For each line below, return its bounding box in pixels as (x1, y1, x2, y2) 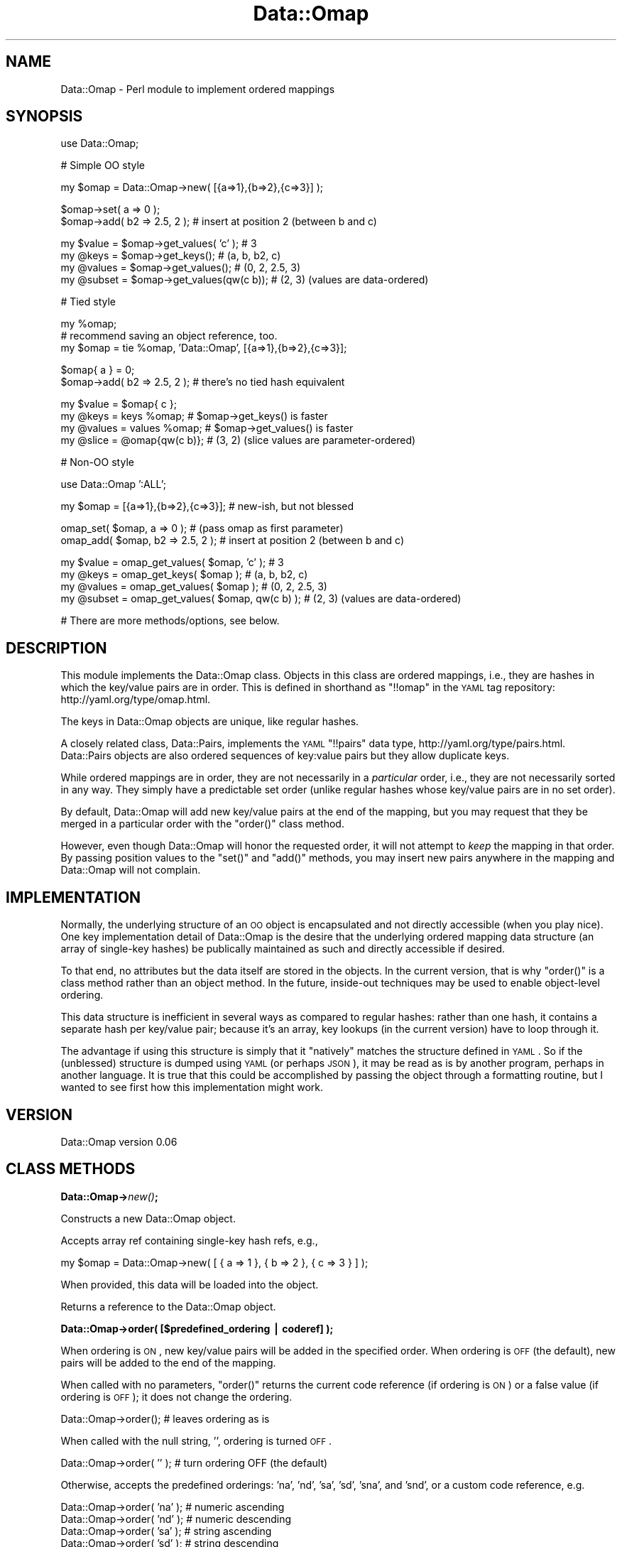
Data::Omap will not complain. (60, 864, 201, 876)
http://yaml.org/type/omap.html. (60, 693, 211, 706)
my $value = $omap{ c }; (60, 398, 177, 411)
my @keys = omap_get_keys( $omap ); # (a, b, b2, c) (60, 568, 308, 581)
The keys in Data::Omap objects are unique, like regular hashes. (60, 715, 359, 728)
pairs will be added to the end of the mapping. (60, 1356, 276, 1369)
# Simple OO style (60, 159, 145, 172)
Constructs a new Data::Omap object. (60, 1212, 236, 1225)
